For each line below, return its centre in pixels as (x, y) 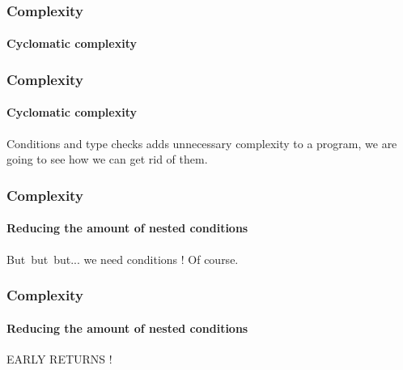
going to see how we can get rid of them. (107, 159)
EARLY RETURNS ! (59, 358)
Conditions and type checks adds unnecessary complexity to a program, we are (202, 143)
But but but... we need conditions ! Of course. (123, 259)
